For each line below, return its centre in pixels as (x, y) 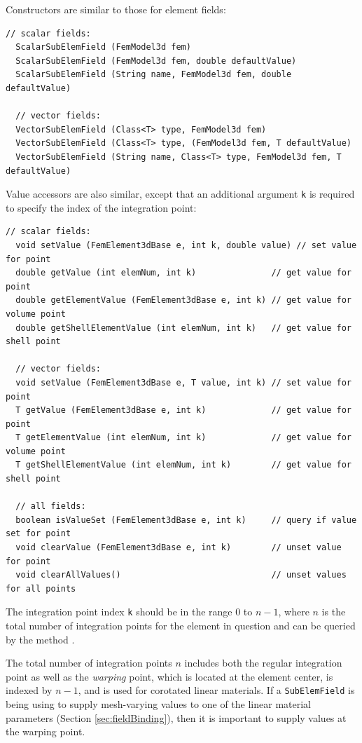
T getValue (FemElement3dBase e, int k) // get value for (183, 410)
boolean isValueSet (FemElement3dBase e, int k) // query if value (186, 520)
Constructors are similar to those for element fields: (116, 9)
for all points (41, 588)
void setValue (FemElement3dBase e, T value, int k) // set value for (183, 382)
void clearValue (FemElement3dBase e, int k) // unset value (179, 548)
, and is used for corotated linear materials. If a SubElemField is (216, 690)
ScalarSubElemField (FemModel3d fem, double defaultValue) (156, 61)
